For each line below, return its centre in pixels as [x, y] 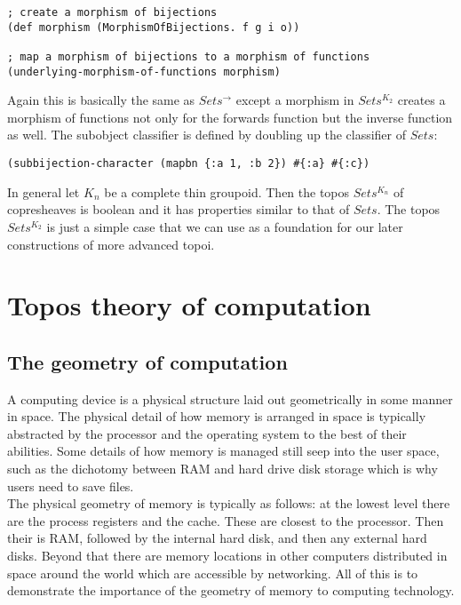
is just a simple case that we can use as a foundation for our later [225, 226]
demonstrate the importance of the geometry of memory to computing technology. [231, 590]
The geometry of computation [147, 361]
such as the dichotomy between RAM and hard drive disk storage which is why [223, 469]
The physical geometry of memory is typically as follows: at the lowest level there [229, 503]
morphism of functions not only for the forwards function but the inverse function [230, 117]
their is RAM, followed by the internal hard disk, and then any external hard [217, 538]
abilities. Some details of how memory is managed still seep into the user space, [223, 451]
